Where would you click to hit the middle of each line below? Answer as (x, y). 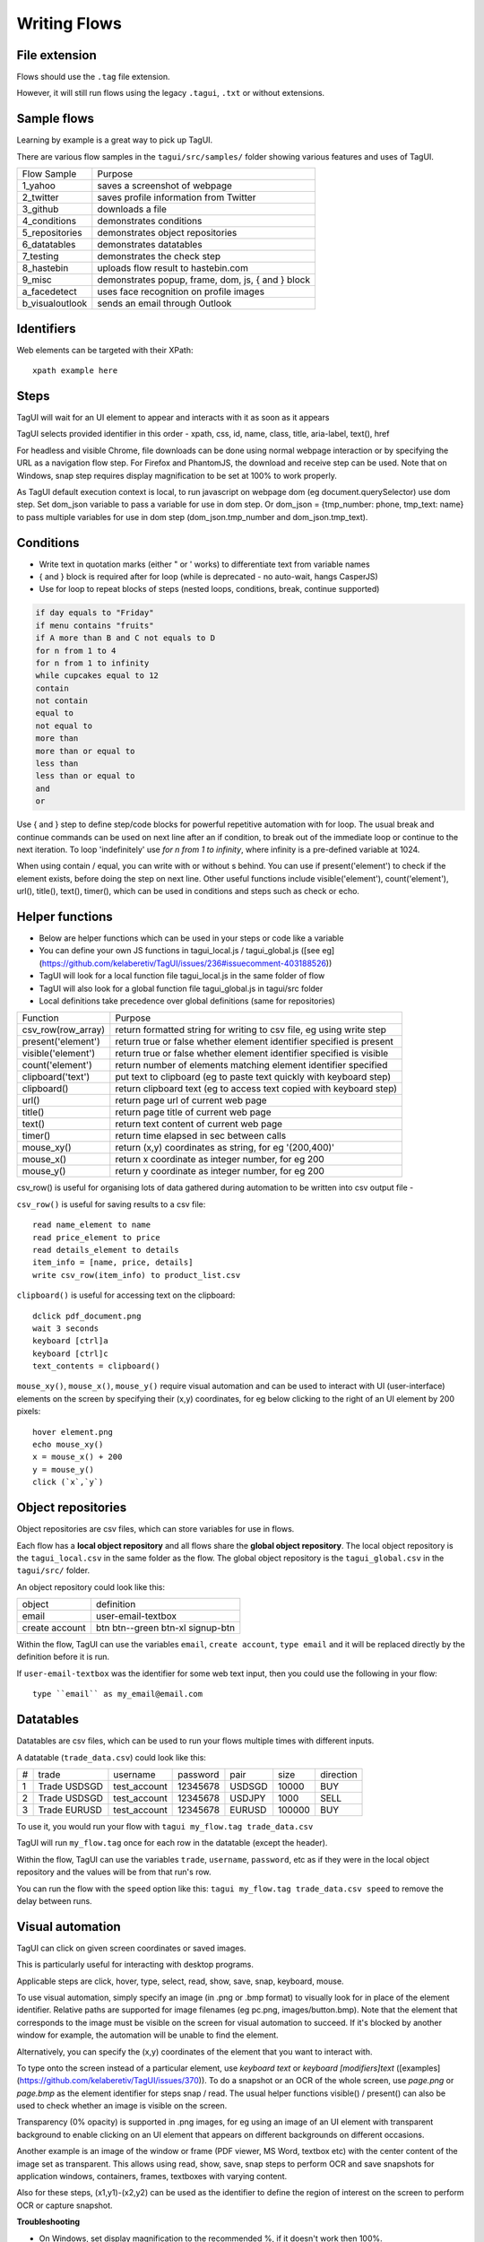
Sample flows (55, 119)
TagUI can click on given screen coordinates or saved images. (131, 1948)
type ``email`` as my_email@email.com (118, 1694)
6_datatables (49, 245)
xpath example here (75, 371)
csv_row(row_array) (64, 1030)
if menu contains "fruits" (95, 625)
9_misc (37, 280)
